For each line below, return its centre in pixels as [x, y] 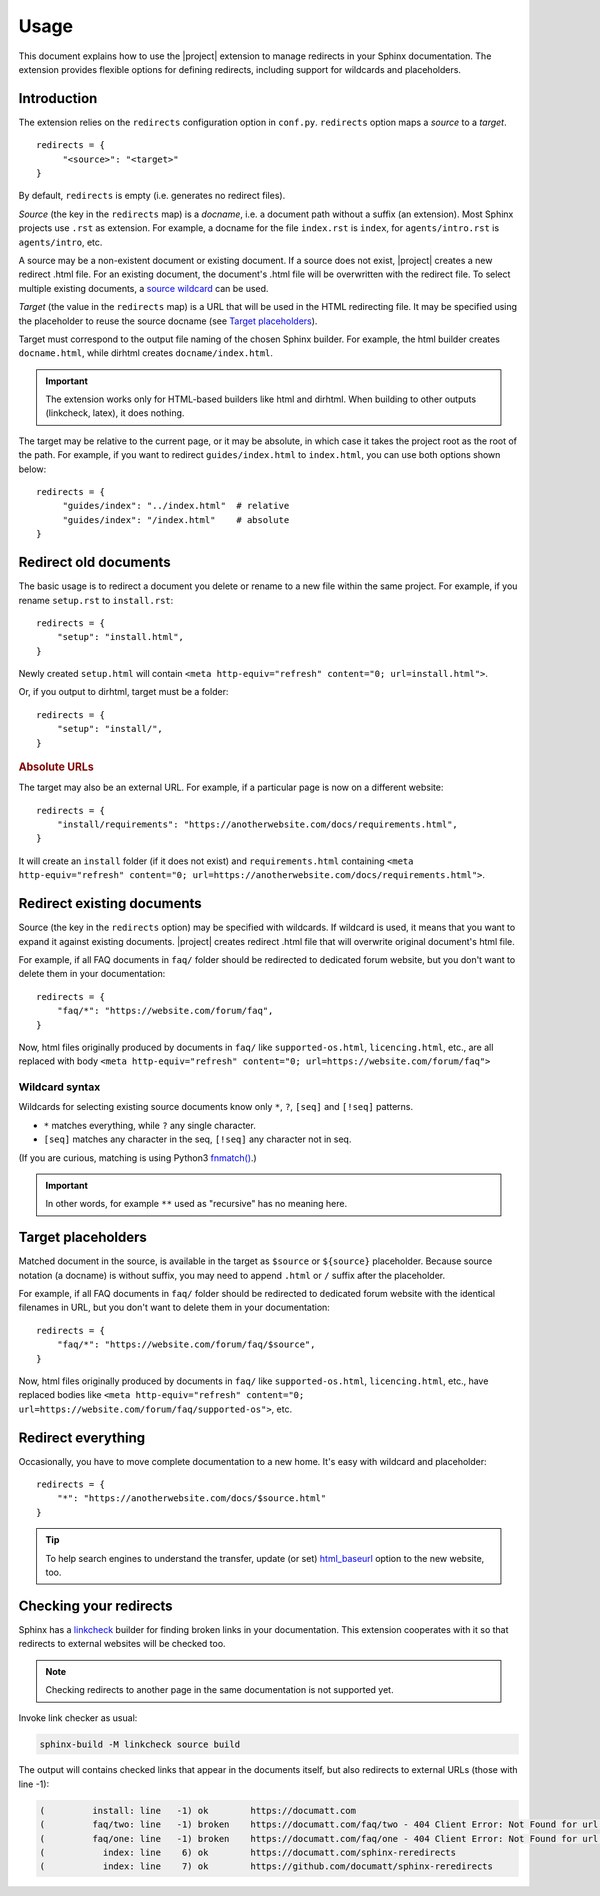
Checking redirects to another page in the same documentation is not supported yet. [219, 1690]
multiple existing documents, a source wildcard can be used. [143, 288]
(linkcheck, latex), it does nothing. [115, 413]
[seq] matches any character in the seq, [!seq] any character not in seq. [197, 1139]
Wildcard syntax [59, 1087]
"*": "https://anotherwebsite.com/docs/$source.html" [191, 1498]
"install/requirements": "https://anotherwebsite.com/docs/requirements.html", [257, 824]
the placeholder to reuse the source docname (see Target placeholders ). [168, 321]
